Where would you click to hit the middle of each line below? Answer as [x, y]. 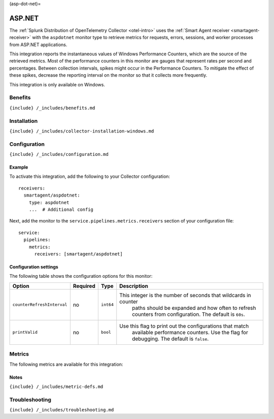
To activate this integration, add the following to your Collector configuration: [90, 176]
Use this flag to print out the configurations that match [184, 326]
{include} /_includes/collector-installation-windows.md [82, 131]
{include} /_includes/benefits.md [52, 108]
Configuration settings [34, 267]
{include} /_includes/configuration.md [59, 154]
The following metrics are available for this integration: [66, 364]
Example [19, 167]
